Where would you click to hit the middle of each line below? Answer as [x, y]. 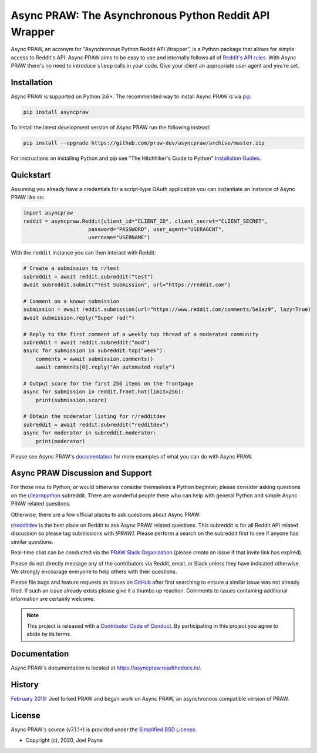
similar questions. [32, 541]
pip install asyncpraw [56, 112]
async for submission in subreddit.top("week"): [95, 351]
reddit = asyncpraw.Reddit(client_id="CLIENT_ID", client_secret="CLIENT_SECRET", [146, 221]
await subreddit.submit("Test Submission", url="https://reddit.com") [127, 285]
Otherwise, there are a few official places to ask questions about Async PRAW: [106, 514]
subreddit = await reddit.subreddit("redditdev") [96, 424]
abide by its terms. [49, 634]
